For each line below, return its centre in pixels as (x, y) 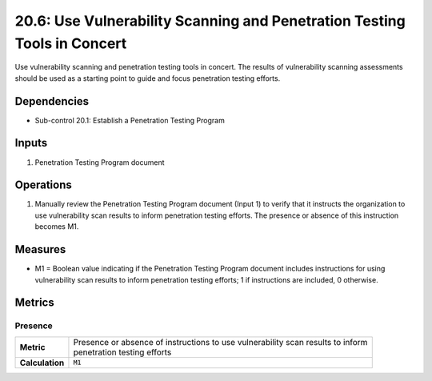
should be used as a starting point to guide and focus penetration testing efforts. (148, 78)
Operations (43, 185)
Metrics (35, 303)
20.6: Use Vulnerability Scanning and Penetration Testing (210, 21)
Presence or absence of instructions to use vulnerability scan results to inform (220, 342)
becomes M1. (57, 227)
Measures (40, 249)
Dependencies (52, 101)
